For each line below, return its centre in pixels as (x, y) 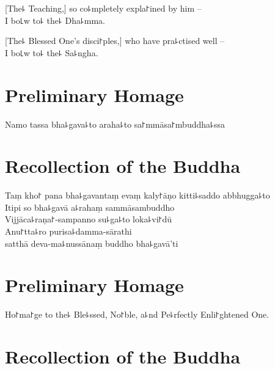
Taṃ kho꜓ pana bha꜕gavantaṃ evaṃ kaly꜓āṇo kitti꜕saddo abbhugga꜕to (137, 195)
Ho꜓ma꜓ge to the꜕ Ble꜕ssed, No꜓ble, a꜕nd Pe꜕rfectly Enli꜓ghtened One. (137, 314)
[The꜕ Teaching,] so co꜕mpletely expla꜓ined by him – (103, 8)
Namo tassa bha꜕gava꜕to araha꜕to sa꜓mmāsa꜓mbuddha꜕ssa (115, 124)
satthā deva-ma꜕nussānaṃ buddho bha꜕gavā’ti (92, 243)
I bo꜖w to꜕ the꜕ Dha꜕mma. (55, 20)
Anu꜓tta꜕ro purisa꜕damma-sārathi (68, 231)
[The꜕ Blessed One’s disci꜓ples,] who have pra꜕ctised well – (115, 41)
